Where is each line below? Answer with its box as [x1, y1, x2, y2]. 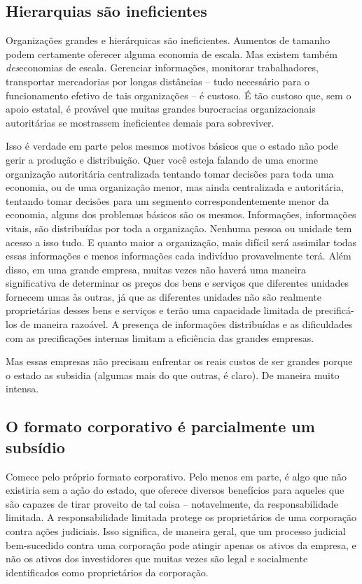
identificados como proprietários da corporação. [6, 564, 209, 579]
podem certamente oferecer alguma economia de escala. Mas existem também [6, 46, 337, 61]
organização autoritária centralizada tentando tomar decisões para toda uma [6, 166, 334, 180]
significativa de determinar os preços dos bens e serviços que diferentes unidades [6, 276, 349, 290]
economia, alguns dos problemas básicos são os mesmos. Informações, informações [6, 207, 356, 222]
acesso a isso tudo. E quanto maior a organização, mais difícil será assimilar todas [6, 234, 357, 249]
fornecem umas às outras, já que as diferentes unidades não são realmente [6, 289, 321, 304]
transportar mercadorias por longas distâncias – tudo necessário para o [6, 73, 310, 88]
